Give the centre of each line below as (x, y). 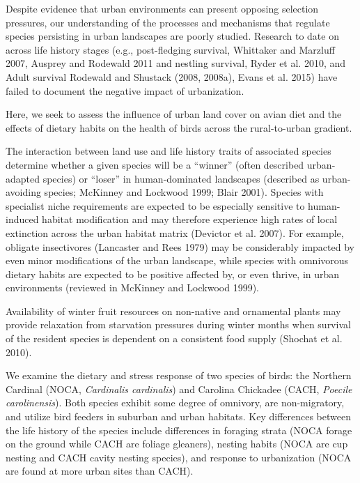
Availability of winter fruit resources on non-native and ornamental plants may (173, 310)
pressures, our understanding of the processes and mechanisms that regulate (168, 22)
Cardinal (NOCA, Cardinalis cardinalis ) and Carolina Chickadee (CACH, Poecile (179, 389)
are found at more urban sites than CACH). (100, 471)
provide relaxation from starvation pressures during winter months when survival (178, 324)
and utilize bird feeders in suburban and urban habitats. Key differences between (178, 416)
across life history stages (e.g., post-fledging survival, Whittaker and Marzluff (170, 49)
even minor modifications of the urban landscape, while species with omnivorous (177, 260)
